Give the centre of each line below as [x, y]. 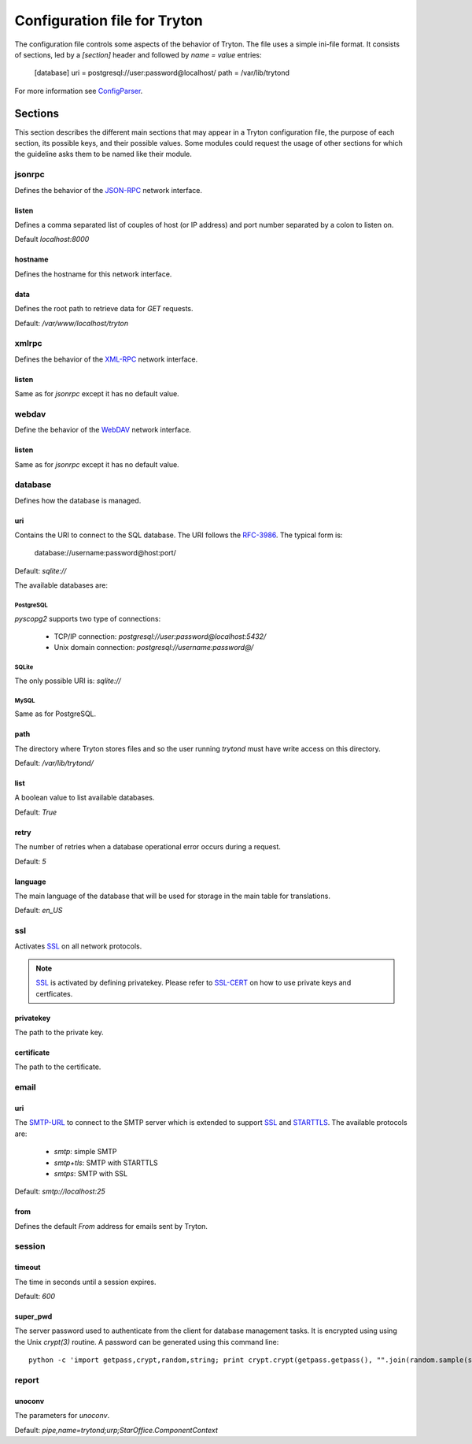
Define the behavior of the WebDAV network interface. [103, 430]
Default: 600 [35, 1297]
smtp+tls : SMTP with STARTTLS [106, 1163]
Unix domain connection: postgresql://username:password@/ [154, 648]
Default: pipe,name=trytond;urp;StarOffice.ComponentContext [116, 1430]
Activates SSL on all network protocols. [78, 946]
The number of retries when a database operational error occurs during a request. [147, 847]
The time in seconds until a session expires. [85, 1282]
